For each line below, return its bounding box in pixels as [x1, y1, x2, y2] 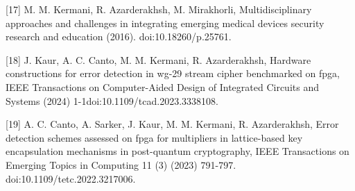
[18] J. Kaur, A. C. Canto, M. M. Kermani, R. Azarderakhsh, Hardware [6, 52, 311, 67]
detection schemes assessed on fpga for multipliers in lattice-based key [6, 130, 303, 144]
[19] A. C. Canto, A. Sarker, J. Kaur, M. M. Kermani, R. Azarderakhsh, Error [6, 117, 339, 131]
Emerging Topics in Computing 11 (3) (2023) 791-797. [6, 157, 236, 172]
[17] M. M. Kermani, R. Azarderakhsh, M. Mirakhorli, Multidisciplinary [6, 2, 312, 16]
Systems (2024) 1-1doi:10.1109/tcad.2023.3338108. [6, 93, 218, 108]
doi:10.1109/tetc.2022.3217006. [6, 171, 136, 185]
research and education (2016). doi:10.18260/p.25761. [6, 29, 232, 44]
